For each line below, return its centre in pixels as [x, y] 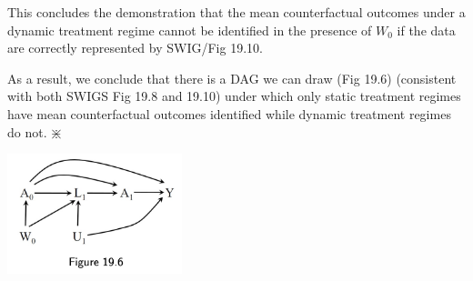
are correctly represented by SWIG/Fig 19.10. [135, 48]
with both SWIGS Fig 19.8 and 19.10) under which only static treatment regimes [234, 96]
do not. [27, 131]
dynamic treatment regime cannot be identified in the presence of [190, 30]
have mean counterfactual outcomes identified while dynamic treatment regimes [229, 113]
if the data [426, 30]
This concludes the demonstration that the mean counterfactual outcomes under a [236, 12]
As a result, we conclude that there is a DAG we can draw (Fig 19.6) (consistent [232, 78]
